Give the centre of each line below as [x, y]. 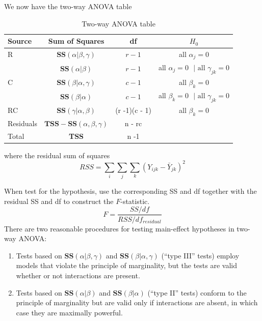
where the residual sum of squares [57, 155]
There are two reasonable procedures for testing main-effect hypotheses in [119, 228]
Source [20, 41]
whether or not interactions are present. [78, 275]
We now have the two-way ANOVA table [68, 6]
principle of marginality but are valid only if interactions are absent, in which [137, 302]
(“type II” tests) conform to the [197, 292]
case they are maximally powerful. [69, 312]
